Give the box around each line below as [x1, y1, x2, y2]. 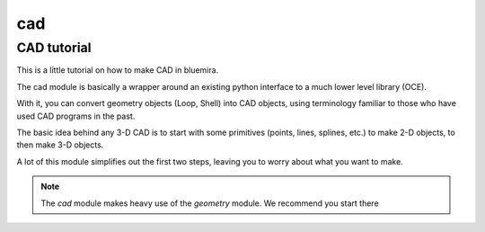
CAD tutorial [16, 40, 92, 56]
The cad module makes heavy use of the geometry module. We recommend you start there [40, 198, 379, 209]
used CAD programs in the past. [16, 111, 136, 121]
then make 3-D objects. [16, 139, 104, 150]
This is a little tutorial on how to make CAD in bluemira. [16, 65, 219, 76]
